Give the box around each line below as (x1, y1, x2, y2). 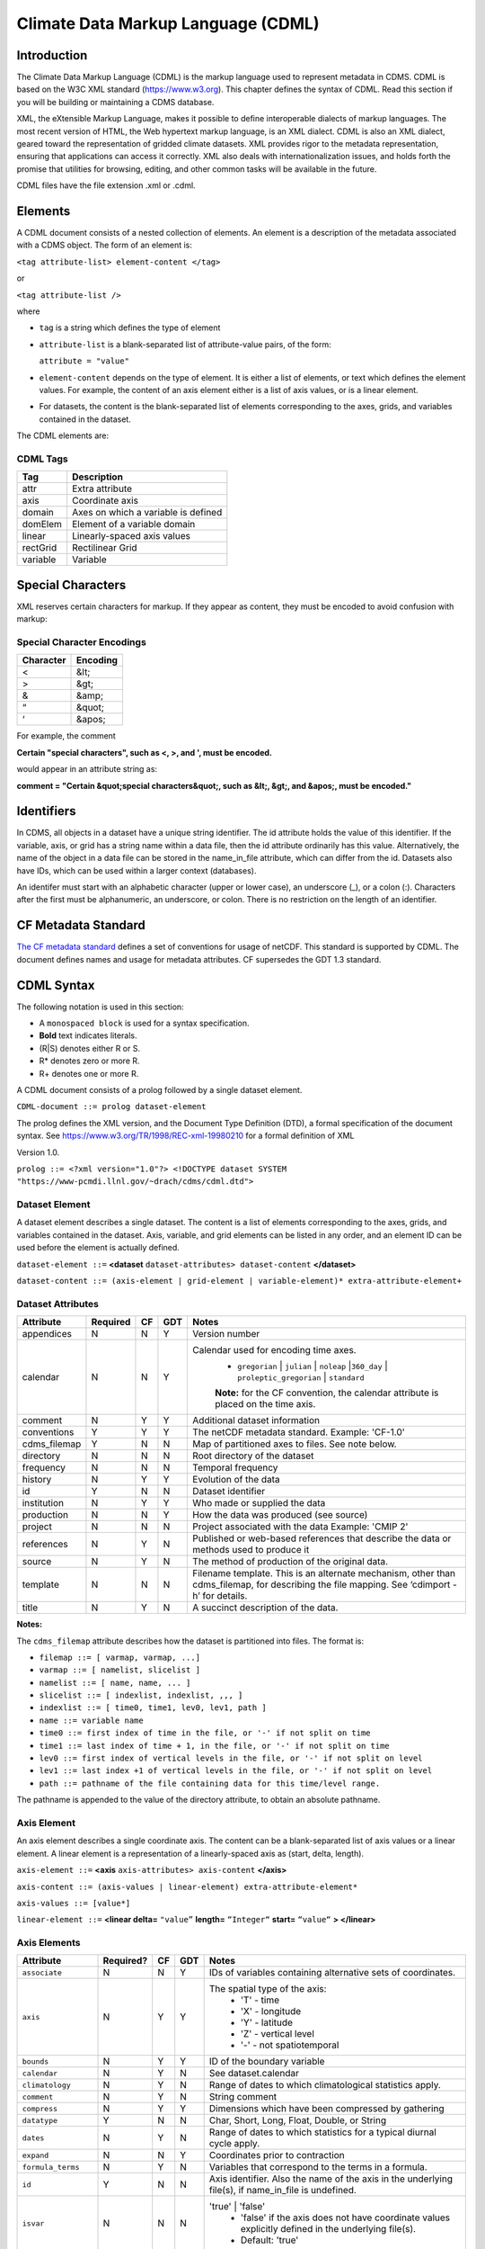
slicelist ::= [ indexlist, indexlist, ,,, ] (39, 1690, 243, 1700)
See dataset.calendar (208, 2067, 300, 2080)
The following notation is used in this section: (16, 1001, 184, 1012)
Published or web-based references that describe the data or (192, 1532, 452, 1545)
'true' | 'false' (208, 2200, 266, 2213)
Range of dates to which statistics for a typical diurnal (208, 2126, 437, 2138)
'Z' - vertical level (240, 2028, 314, 2040)
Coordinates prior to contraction (208, 2149, 345, 2162)
